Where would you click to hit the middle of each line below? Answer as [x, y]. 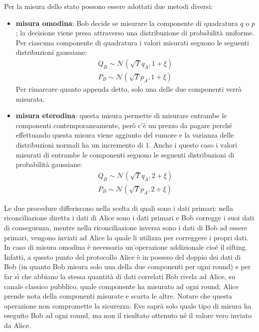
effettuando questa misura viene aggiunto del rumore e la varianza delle [125, 135]
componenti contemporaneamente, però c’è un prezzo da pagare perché [124, 125]
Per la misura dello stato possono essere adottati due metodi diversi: [108, 6]
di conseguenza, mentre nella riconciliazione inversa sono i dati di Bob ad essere [126, 228]
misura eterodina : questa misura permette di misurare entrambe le [121, 115]
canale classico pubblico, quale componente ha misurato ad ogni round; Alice [121, 286]
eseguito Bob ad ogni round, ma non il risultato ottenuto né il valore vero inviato [128, 315]
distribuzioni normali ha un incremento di [79, 145]
